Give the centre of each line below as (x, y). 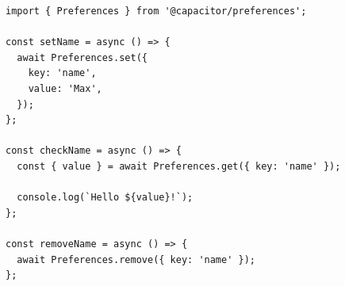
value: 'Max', (65, 88)
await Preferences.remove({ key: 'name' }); (136, 259)
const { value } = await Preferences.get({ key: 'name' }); (179, 166)
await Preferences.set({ (82, 57)
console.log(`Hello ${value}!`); (105, 198)
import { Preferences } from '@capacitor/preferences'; (156, 11)
